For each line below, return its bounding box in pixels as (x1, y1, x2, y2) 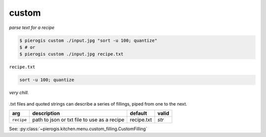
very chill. (9, 90, 29, 96)
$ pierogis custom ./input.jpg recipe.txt (19, 52, 124, 57)
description (32, 110, 60, 117)
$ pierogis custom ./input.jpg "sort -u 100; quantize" (19, 37, 158, 43)
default (130, 110, 147, 117)
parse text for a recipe (9, 25, 55, 30)
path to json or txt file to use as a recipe (32, 116, 125, 123)
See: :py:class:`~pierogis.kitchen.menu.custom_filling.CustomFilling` (9, 126, 147, 132)
